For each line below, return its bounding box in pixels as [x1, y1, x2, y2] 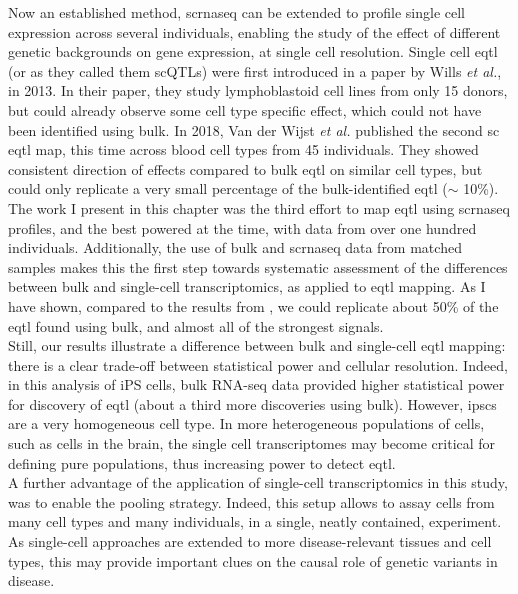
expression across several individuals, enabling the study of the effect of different [8, 21, 501, 42]
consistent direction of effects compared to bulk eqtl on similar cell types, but [8, 158, 483, 179]
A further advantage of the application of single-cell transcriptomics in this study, [8, 472, 508, 493]
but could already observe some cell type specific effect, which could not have [8, 99, 482, 120]
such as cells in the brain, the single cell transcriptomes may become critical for [8, 433, 496, 454]
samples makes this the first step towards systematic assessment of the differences [8, 256, 508, 277]
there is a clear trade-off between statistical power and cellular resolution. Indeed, [8, 354, 508, 375]
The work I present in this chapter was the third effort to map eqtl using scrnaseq [8, 197, 510, 218]
